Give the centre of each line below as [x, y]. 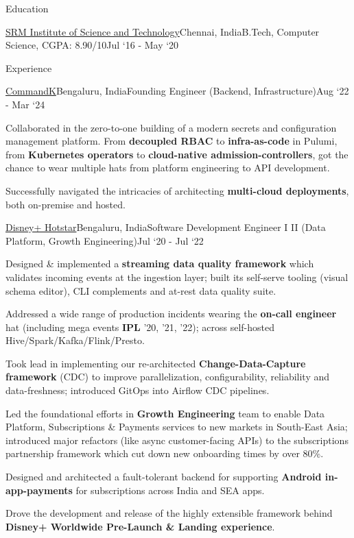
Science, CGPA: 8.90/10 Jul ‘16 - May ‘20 [92, 45]
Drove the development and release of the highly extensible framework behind [169, 513]
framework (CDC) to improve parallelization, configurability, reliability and [168, 377]
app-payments [39, 490]
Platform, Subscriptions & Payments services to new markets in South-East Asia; [177, 427]
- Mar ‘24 [25, 104]
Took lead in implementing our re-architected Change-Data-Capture [156, 363]
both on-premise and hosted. [66, 204]
